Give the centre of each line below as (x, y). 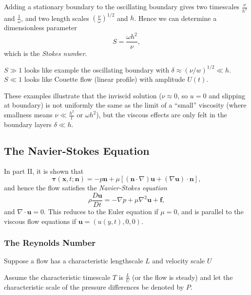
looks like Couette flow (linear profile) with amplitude (105, 79)
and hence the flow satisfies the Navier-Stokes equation (86, 188)
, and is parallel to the (210, 211)
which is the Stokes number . (46, 53)
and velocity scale (179, 261)
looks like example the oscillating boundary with (97, 69)
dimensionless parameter (40, 28)
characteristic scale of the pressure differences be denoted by (94, 286)
